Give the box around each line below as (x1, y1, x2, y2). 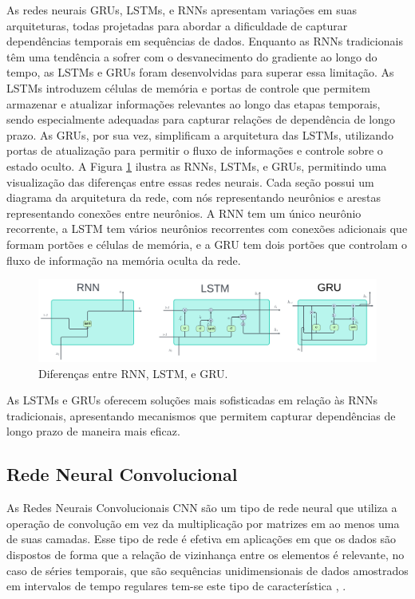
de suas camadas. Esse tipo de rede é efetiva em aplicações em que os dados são (6, 530, 397, 547)
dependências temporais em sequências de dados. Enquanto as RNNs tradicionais (6, 33, 403, 49)
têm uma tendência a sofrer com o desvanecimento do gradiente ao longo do (6, 48, 377, 65)
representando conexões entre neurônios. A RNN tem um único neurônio (6, 204, 362, 221)
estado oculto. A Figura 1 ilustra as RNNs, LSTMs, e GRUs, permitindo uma (6, 157, 387, 174)
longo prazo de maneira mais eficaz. (6, 423, 180, 439)
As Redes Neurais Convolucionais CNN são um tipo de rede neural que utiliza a (6, 499, 397, 516)
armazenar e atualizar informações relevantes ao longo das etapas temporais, (6, 95, 381, 112)
